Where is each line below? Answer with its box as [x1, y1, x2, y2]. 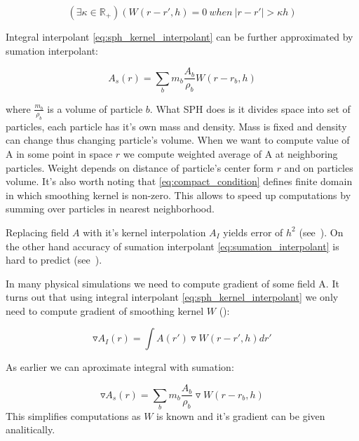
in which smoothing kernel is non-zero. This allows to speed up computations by [6, 187, 351, 202]
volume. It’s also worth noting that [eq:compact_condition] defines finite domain [6, 174, 353, 189]
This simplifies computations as [6, 408, 141, 423]
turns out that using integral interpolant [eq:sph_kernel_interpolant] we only [6, 290, 339, 304]
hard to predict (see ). [6, 252, 102, 267]
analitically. [6, 422, 55, 437]
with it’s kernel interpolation [83, 224, 206, 239]
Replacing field [6, 224, 69, 239]
